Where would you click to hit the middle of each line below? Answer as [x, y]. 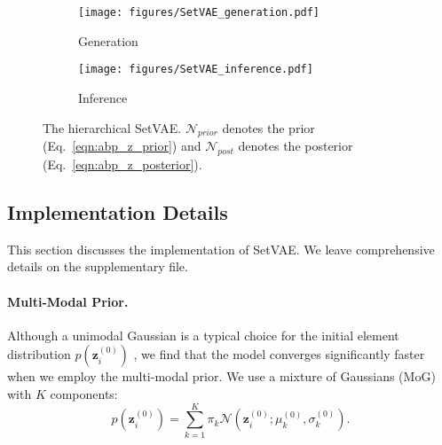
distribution [39, 354]
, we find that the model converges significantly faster [279, 354]
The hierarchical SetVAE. [112, 127]
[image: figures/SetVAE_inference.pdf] [196, 70]
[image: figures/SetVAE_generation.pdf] [199, 12]
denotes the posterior [296, 146]
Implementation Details [118, 212]
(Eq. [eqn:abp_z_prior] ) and [122, 146]
